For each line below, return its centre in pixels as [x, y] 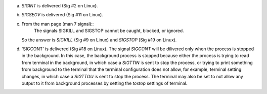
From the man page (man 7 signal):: [58, 24]
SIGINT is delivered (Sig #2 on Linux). [60, 6]
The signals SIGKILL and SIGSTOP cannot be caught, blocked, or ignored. [109, 31]
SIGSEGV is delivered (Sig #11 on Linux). [62, 15]
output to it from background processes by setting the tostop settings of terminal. [105, 83]
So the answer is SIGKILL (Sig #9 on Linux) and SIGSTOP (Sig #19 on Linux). [99, 40]
